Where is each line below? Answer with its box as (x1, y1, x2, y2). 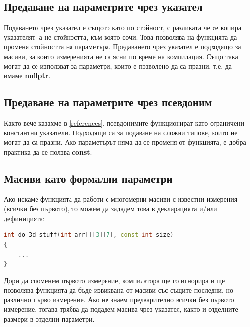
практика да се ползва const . (4, 146, 92, 157)
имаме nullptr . (4, 70, 51, 81)
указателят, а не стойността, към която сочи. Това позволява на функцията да (4, 32, 237, 42)
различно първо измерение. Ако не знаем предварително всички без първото (4, 294, 234, 304)
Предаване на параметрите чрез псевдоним (4, 95, 212, 110)
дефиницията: (4, 213, 45, 223)
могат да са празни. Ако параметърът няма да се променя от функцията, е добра (4, 137, 246, 147)
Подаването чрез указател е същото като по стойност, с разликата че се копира (4, 22, 242, 33)
